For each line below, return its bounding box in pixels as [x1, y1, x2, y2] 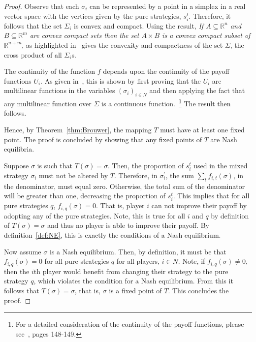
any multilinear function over [4, 98, 92, 108]
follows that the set [4, 20, 62, 31]
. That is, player [96, 200, 145, 211]
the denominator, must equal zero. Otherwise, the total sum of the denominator [4, 181, 245, 191]
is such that [37, 160, 72, 170]
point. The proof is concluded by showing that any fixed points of [4, 134, 202, 144]
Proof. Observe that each [4, 1, 79, 11]
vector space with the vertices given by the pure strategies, [4, 10, 181, 21]
